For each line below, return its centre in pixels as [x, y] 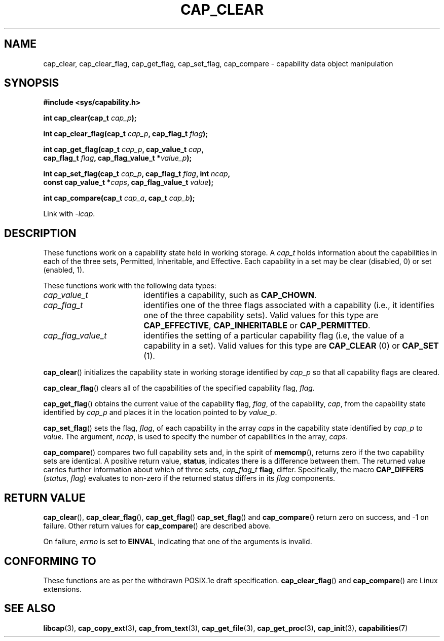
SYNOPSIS [32, 83]
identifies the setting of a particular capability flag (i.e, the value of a [274, 336]
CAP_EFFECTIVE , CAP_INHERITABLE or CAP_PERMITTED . [257, 326]
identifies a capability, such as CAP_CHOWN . [230, 295]
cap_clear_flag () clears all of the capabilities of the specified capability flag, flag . [179, 388]
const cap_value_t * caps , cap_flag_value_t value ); [128, 182]
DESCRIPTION [40, 233]
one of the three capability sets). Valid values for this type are [261, 315]
